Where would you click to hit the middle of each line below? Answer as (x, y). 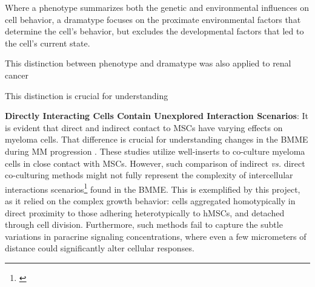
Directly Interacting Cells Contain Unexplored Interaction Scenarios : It (157, 116)
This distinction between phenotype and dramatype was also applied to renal (148, 63)
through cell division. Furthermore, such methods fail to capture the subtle (144, 224)
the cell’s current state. (48, 43)
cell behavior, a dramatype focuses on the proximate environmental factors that (153, 19)
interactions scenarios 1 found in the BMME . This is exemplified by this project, (153, 188)
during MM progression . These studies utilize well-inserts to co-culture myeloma (155, 151)
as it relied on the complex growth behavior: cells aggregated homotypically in (150, 200)
